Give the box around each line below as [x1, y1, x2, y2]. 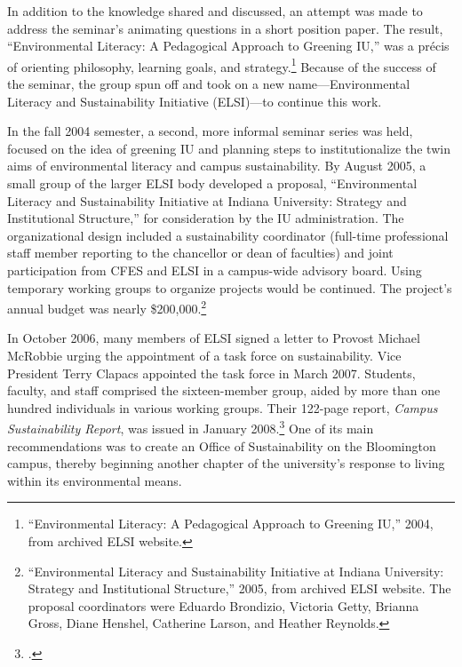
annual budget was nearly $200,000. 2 [7, 297, 207, 317]
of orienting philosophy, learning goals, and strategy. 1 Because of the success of [7, 54, 436, 75]
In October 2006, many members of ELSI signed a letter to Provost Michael [7, 329, 420, 347]
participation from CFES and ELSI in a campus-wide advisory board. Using [7, 260, 422, 279]
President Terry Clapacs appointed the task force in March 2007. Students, [7, 363, 416, 382]
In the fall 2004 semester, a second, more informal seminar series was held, [7, 122, 413, 140]
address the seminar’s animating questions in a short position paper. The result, [7, 19, 443, 37]
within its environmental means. [7, 471, 182, 489]
